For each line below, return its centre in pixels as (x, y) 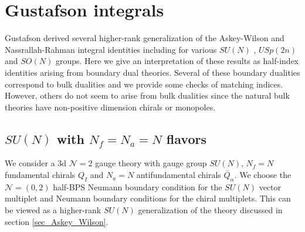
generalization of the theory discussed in (210, 210)
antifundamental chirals (179, 175)
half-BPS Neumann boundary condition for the (138, 186)
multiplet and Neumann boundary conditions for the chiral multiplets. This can (148, 198)
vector (270, 186)
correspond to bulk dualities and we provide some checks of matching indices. (144, 84)
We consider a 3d (36, 163)
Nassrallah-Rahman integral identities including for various (111, 49)
